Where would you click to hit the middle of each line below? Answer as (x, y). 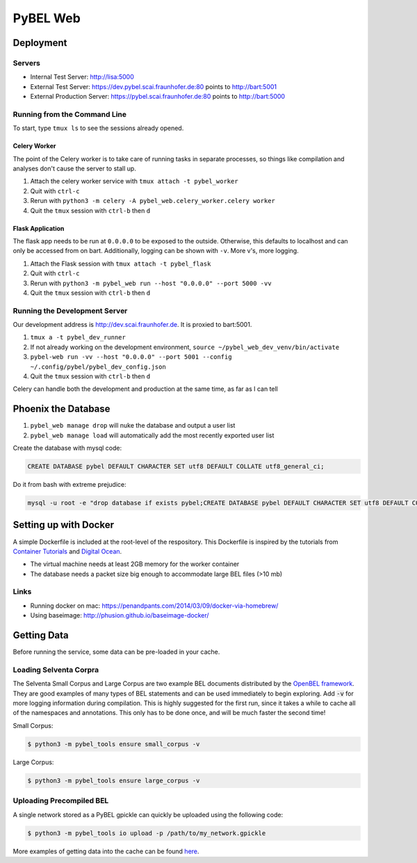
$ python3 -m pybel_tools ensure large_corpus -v (114, 780)
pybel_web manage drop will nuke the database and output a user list (133, 426)
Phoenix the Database (62, 409)
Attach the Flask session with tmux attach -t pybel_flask (121, 264)
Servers (27, 63)
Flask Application (39, 228)
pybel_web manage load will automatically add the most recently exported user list (152, 435)
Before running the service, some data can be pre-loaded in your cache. (116, 652)
